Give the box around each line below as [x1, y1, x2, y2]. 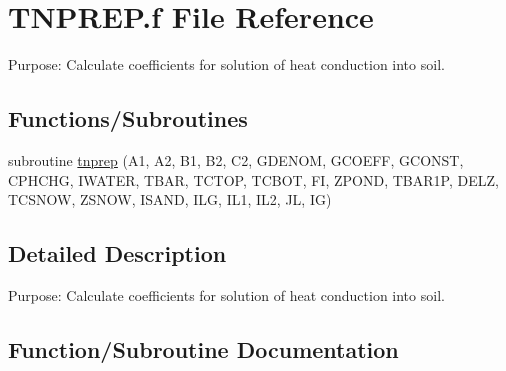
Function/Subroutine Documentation [8, 333, 399, 364]
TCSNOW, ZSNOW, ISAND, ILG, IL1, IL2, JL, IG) [8, 189, 332, 210]
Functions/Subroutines [8, 103, 248, 134]
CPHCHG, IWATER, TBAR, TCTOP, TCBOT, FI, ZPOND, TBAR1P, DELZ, [8, 169, 499, 190]
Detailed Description [8, 238, 227, 269]
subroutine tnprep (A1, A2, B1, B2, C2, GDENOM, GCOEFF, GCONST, [8, 149, 464, 170]
